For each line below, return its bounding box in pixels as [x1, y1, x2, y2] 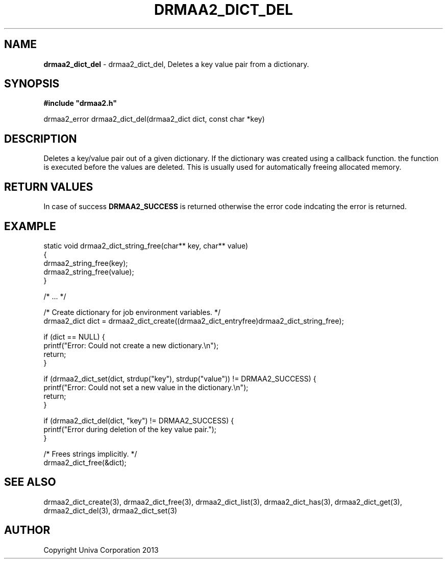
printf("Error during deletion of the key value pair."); [43, 424, 216, 434]
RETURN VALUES [4, 180, 93, 193]
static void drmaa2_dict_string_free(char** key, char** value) [43, 241, 249, 250]
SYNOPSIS [4, 77, 60, 91]
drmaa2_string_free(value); [43, 267, 134, 276]
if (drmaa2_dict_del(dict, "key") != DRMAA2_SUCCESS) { [43, 416, 234, 425]
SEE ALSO [4, 476, 56, 489]
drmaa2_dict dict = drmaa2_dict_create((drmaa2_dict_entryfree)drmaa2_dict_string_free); [43, 316, 344, 325]
